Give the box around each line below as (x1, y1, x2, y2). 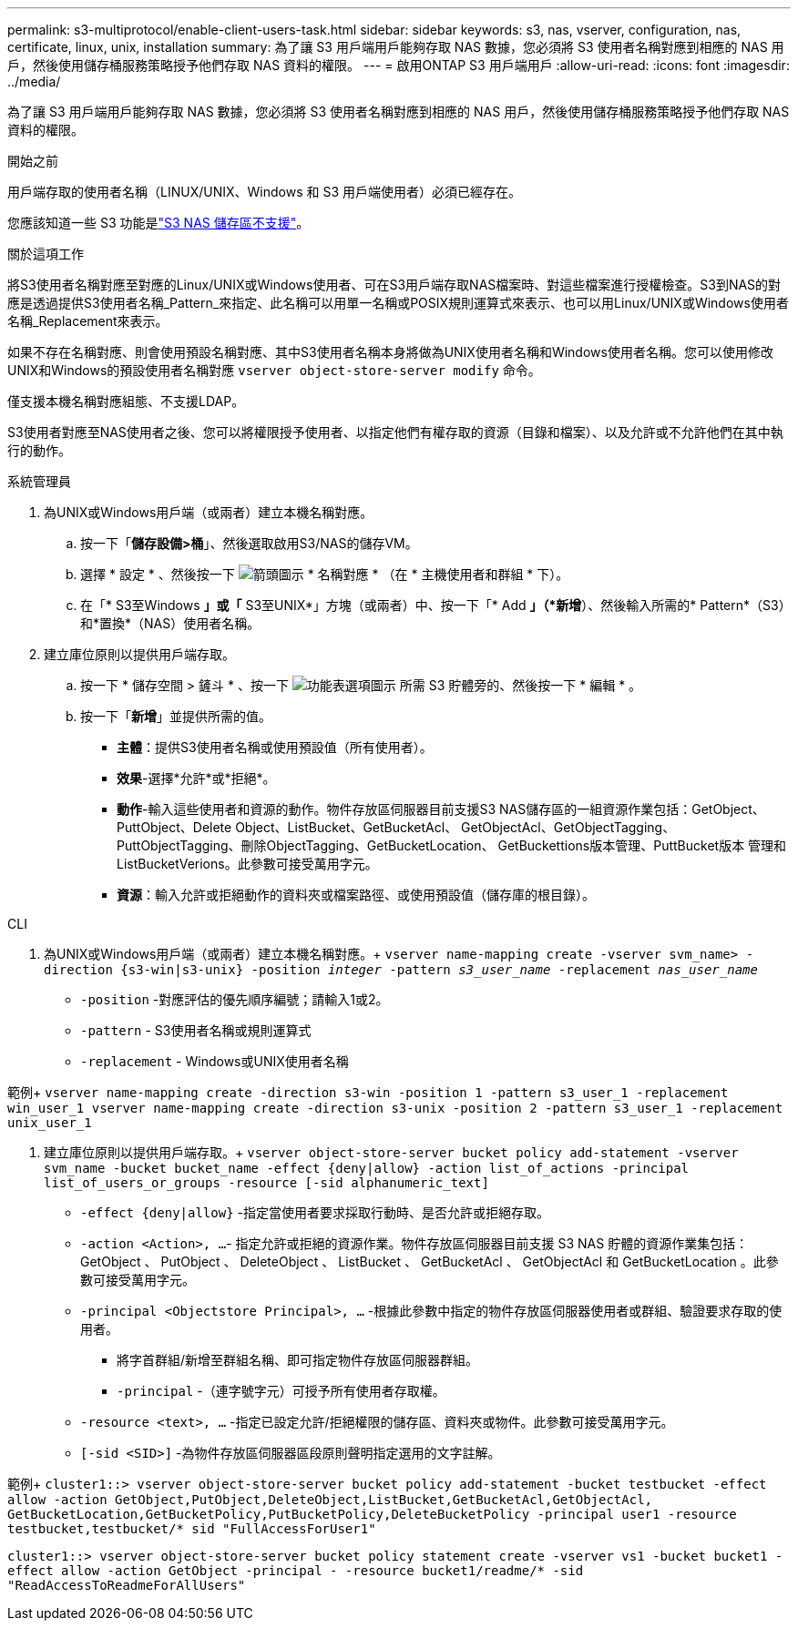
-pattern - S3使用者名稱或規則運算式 (80, 1023, 312, 1038)
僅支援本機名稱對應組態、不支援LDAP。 (7, 393, 245, 409)
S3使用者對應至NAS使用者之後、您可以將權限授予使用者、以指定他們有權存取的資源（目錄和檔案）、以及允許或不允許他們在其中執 (7, 424, 783, 440)
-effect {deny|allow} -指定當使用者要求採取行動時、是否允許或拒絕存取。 (80, 1205, 549, 1220)
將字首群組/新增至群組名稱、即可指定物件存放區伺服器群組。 (117, 1352, 479, 1368)
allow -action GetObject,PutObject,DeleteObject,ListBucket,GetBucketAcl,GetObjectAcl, (7, 1492, 653, 1507)
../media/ (7, 74, 61, 89)
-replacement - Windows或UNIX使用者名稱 (80, 1053, 349, 1069)
